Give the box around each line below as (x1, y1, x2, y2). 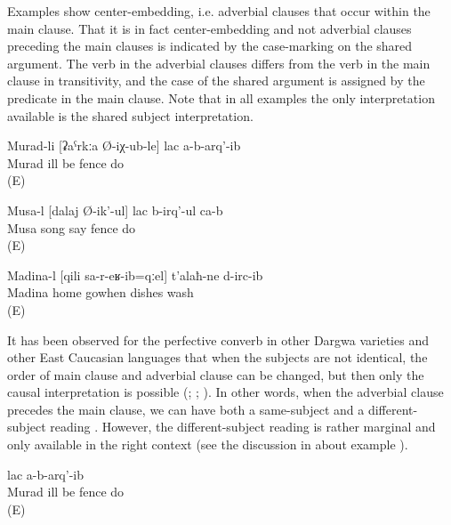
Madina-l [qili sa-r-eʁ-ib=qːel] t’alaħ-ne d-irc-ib (7, 265, 263, 284)
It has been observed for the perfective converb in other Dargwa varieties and (7, 330, 429, 349)
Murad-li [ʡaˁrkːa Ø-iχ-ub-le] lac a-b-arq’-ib (7, 136, 241, 155)
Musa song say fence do (7, 218, 136, 237)
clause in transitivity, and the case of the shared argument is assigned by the (7, 71, 425, 90)
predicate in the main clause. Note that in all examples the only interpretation (7, 88, 435, 107)
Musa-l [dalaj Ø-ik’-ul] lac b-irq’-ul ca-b (7, 200, 223, 219)
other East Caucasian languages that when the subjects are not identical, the (7, 348, 428, 367)
